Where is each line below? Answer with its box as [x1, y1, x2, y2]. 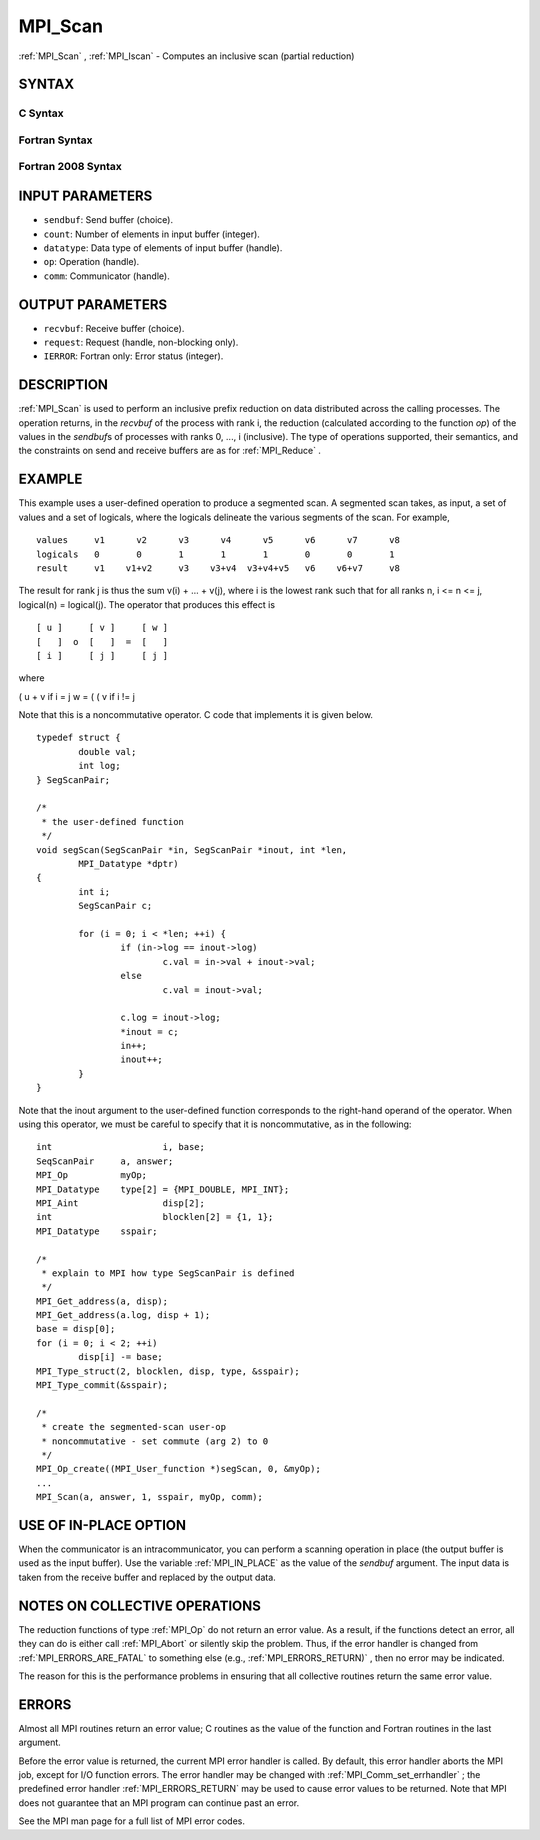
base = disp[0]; [36, 1323, 116, 1335]
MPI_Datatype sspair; [36, 1225, 158, 1237]
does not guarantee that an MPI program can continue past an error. [18, 1796, 300, 1809]
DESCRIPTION [18, 376, 109, 394]
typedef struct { [36, 732, 121, 744]
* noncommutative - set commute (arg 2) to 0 [41, 1435, 269, 1447]
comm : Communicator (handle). [43, 270, 170, 282]
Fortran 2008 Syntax [18, 160, 122, 174]
